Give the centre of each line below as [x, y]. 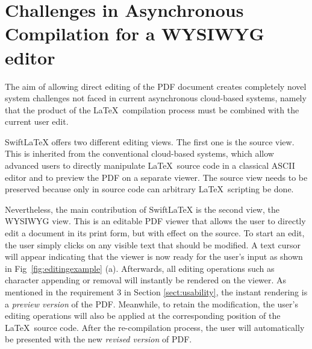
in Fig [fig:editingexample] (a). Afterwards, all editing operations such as [140, 268]
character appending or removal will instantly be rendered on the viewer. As [146, 280]
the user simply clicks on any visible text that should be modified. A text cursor [153, 244]
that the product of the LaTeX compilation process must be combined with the [152, 109]
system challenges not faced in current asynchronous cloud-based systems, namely [156, 98]
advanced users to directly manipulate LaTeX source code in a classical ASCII [150, 165]
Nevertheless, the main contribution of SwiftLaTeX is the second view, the [142, 209]
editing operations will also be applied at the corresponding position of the [143, 316]
